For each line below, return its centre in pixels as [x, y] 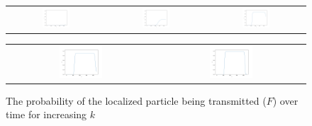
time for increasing [46, 114]
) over [285, 100]
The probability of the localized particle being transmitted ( [136, 100]
